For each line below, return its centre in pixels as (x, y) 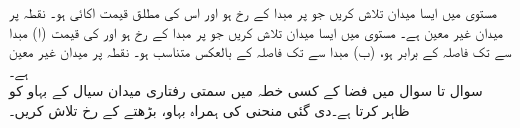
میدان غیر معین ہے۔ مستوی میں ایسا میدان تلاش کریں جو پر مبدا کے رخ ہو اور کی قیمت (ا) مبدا (256, 31)
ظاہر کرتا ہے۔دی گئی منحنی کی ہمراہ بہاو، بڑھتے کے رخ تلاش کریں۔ (209, 109)
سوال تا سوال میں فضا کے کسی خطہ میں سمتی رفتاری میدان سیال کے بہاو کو (246, 90)
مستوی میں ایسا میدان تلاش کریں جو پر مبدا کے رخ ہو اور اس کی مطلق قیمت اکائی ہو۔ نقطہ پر (253, 12)
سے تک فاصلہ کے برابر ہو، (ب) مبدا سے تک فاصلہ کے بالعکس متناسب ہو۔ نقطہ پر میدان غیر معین (260, 51)
